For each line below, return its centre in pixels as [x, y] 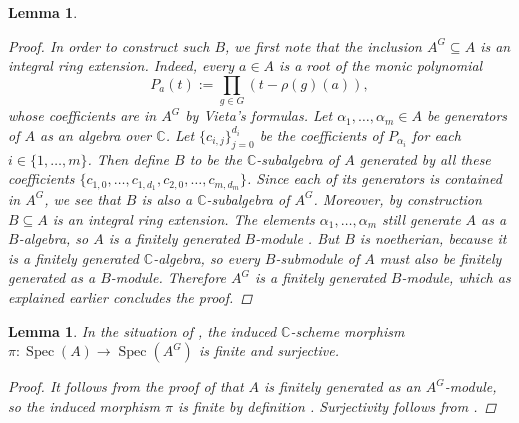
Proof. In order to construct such [109, 45]
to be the [215, 158]
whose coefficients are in [82, 115]
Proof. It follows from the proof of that [126, 386]
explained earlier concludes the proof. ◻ [130, 296]
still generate [421, 218]
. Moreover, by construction [397, 198]
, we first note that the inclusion [323, 45]
